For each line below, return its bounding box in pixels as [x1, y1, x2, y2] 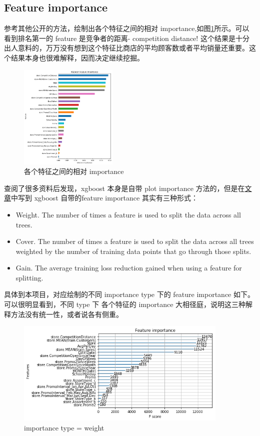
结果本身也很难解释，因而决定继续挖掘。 [10, 52, 144, 62]
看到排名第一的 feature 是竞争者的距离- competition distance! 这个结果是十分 [4, 32, 249, 43]
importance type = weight [24, 422, 104, 432]
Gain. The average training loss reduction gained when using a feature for [15, 262, 242, 273]
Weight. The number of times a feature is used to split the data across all [15, 209, 241, 219]
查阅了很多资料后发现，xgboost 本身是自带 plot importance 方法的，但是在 [4, 182, 245, 193]
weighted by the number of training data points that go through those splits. [15, 245, 251, 256]
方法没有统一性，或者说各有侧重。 [10, 308, 123, 319]
